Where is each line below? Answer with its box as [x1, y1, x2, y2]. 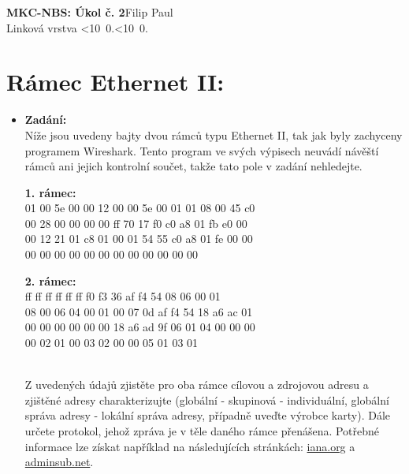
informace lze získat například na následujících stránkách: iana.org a [24, 438, 355, 454]
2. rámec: [24, 272, 76, 289]
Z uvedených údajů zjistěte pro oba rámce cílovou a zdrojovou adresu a [24, 376, 369, 393]
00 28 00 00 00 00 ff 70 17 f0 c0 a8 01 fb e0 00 [24, 215, 247, 231]
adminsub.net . [24, 453, 94, 470]
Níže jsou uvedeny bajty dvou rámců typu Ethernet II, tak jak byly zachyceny [24, 126, 403, 143]
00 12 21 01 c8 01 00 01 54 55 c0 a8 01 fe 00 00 [24, 230, 253, 247]
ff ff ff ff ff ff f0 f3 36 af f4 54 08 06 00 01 [24, 288, 221, 304]
